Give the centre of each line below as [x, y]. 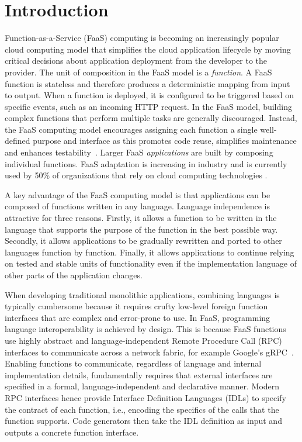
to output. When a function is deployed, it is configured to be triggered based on [150, 95]
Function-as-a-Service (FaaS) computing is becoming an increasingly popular [142, 38]
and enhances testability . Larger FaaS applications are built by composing [139, 152]
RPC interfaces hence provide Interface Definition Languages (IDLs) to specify [145, 397]
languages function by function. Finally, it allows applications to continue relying [150, 252]
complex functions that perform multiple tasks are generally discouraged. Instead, [151, 118]
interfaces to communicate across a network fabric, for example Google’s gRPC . [149, 352]
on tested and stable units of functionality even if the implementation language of [151, 263]
